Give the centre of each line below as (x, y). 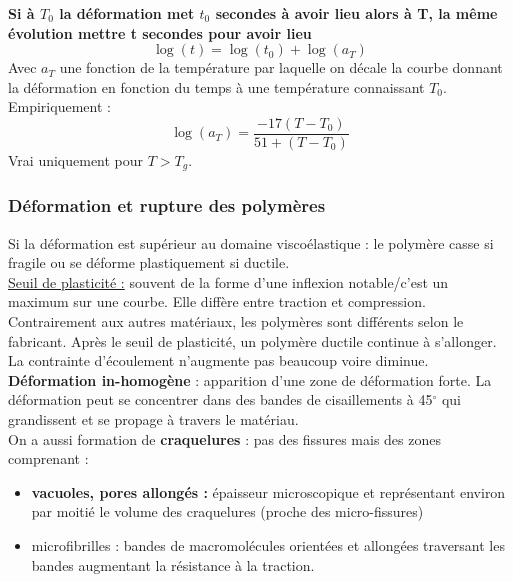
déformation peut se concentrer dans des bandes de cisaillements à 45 (220, 399)
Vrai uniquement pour (76, 160)
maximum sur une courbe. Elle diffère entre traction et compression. (217, 301)
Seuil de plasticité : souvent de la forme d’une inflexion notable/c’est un (228, 281)
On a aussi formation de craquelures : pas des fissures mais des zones (224, 438)
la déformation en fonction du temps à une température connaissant (216, 86)
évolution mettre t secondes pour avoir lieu (160, 32)
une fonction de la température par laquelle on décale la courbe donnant (281, 67)
